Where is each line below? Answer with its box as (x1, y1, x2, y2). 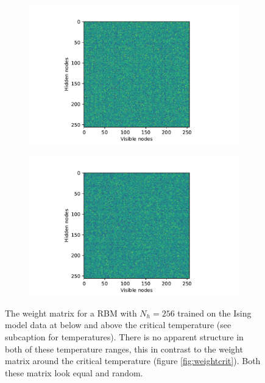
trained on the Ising (177, 306, 252, 319)
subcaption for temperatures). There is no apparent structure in (5, 331, 244, 343)
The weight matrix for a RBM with (5, 306, 137, 319)
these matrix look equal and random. (5, 366, 143, 379)
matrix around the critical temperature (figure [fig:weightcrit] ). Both (5, 354, 261, 367)
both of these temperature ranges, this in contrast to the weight (5, 342, 243, 355)
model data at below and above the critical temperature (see (5, 318, 231, 331)
